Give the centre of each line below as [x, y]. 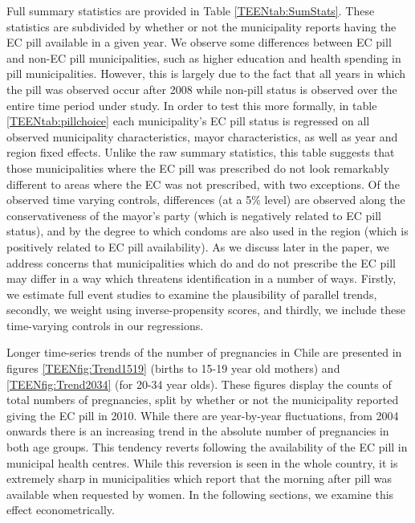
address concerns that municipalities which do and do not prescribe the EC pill [201, 262]
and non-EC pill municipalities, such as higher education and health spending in [204, 57]
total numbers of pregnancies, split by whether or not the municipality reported [203, 400]
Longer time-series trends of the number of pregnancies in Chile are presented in [204, 352]
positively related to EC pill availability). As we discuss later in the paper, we [198, 246]
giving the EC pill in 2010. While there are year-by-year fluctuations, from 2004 [203, 415]
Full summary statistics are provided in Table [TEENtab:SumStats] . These [191, 10]
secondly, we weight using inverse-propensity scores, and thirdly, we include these [206, 310]
